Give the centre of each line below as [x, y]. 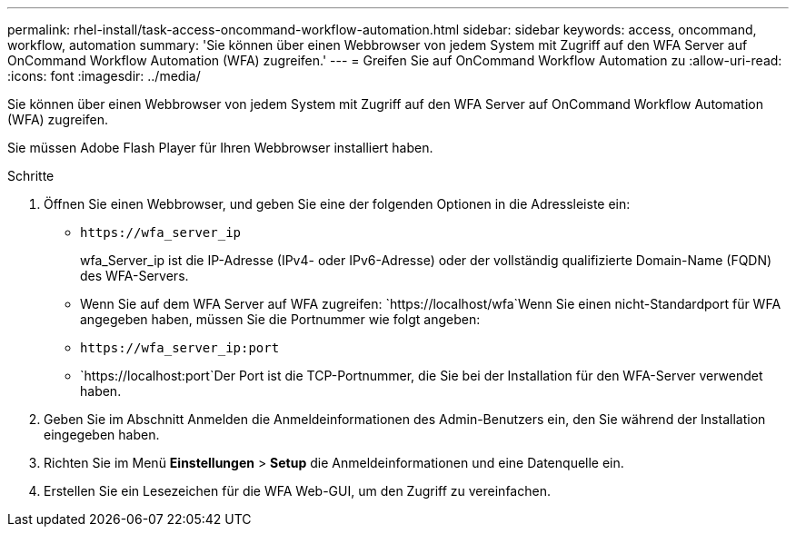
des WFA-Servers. [134, 276]
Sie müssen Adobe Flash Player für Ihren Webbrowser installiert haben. [220, 148]
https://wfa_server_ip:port [180, 348]
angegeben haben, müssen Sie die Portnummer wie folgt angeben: [280, 319]
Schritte [31, 176]
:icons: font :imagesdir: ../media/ [104, 76]
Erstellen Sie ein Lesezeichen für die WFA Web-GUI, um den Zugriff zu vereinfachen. [297, 491]
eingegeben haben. [102, 435]
